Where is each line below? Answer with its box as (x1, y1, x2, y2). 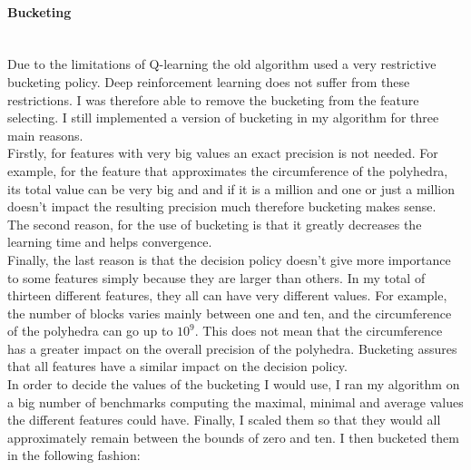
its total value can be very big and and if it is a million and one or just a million (7, 179, 456, 198)
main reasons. (7, 125, 83, 144)
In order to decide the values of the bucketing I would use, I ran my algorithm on (7, 375, 460, 394)
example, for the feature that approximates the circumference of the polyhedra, (7, 161, 448, 180)
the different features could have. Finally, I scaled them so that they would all (7, 410, 441, 429)
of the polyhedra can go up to (7, 321, 173, 340)
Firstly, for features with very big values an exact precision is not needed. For (7, 143, 438, 162)
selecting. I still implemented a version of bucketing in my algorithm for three (7, 108, 439, 127)
